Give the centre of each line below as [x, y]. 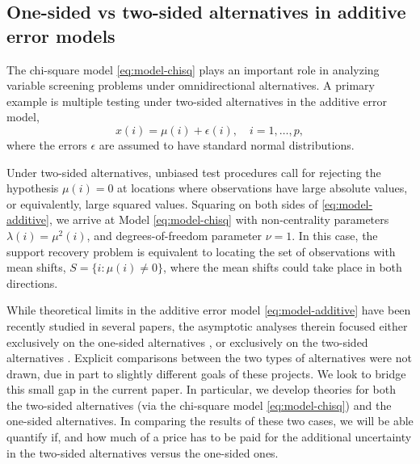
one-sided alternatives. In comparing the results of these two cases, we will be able [210, 421]
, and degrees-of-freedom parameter [174, 235]
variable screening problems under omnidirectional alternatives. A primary [191, 85]
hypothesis [33, 188]
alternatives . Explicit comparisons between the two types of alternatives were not [209, 358]
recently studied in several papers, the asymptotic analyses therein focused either [207, 325]
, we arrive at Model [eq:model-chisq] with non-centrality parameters [219, 219]
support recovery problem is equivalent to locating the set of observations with [201, 251]
